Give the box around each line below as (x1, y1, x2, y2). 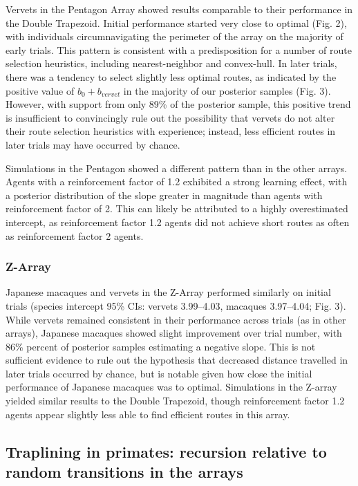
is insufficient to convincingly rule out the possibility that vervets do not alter (6, 110, 335, 124)
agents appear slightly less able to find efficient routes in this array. (6, 406, 290, 421)
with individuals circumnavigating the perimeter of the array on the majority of (6, 29, 343, 44)
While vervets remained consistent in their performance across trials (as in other (6, 312, 346, 326)
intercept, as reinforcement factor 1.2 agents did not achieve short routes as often (6, 214, 350, 229)
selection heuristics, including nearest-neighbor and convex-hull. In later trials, (6, 56, 337, 71)
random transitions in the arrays (6, 461, 243, 483)
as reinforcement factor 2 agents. (6, 228, 144, 243)
